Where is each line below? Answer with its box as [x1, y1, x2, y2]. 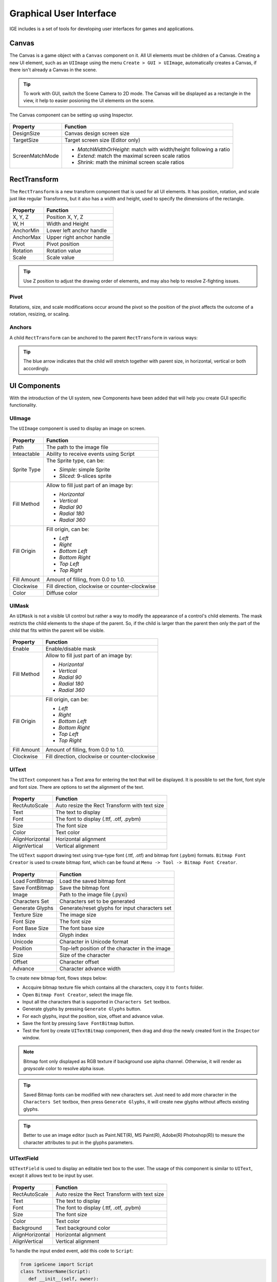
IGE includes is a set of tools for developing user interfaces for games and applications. [9, 26, 194, 32]
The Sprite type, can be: [46, 457, 105, 464]
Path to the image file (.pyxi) [59, 891, 128, 898]
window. [22, 1034, 41, 1040]
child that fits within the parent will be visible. [9, 627, 105, 633]
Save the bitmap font [59, 884, 110, 891]
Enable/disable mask [45, 645, 96, 652]
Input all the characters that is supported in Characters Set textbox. [22, 998, 171, 1005]
